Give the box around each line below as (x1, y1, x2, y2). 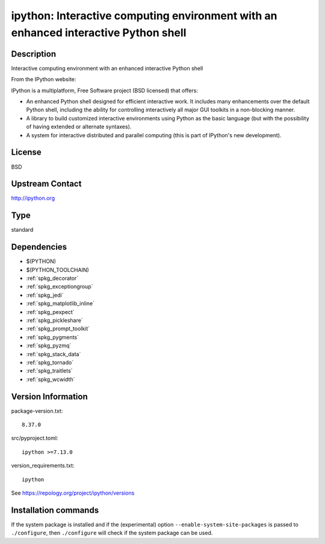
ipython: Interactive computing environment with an (11, 9, 277, 22)
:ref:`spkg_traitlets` (26, 367, 73, 374)
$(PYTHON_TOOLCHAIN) (26, 266, 90, 273)
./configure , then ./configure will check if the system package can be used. (11, 530, 213, 537)
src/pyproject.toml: (11, 434, 58, 442)
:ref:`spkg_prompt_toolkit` (26, 325, 90, 332)
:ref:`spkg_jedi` (26, 291, 64, 298)
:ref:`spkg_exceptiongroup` (26, 283, 93, 290)
